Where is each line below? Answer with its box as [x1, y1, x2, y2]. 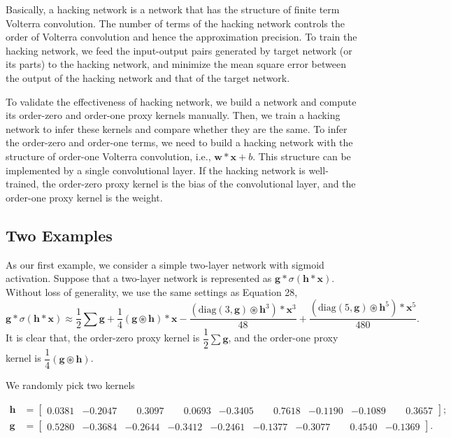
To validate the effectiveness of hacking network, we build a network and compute [6, 94, 357, 108]
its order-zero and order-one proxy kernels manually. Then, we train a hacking [6, 108, 341, 122]
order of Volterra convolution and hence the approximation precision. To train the [6, 29, 357, 44]
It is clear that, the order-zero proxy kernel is [6, 330, 200, 345]
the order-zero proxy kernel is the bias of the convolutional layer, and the [42, 176, 356, 191]
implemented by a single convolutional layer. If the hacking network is [6, 162, 306, 177]
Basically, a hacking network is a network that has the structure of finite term [6, 2, 340, 16]
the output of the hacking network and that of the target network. [6, 70, 290, 85]
